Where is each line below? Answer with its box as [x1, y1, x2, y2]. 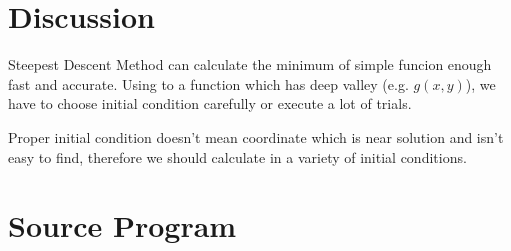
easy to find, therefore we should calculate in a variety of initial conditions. [8, 146, 467, 167]
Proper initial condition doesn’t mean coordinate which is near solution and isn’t [8, 126, 504, 147]
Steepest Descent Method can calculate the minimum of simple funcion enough [8, 54, 492, 75]
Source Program [8, 205, 237, 246]
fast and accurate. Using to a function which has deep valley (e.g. [8, 73, 409, 94]
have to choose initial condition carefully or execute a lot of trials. [8, 93, 412, 114]
